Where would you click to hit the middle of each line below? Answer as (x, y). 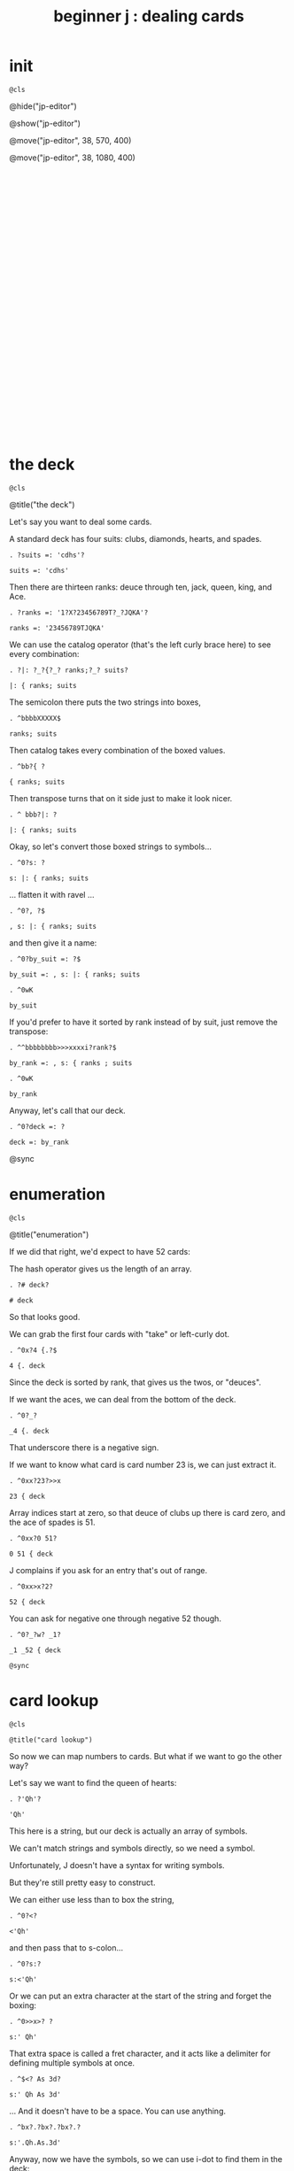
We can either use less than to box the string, (92, 1899)
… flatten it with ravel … (52, 894)
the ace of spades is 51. (52, 1522)
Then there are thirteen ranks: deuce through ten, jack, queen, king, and (141, 587)
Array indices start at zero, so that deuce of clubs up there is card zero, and (147, 1512)
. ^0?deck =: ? (37, 1126)
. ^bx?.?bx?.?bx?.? (45, 2127)
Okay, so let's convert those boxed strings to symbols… (111, 846)
